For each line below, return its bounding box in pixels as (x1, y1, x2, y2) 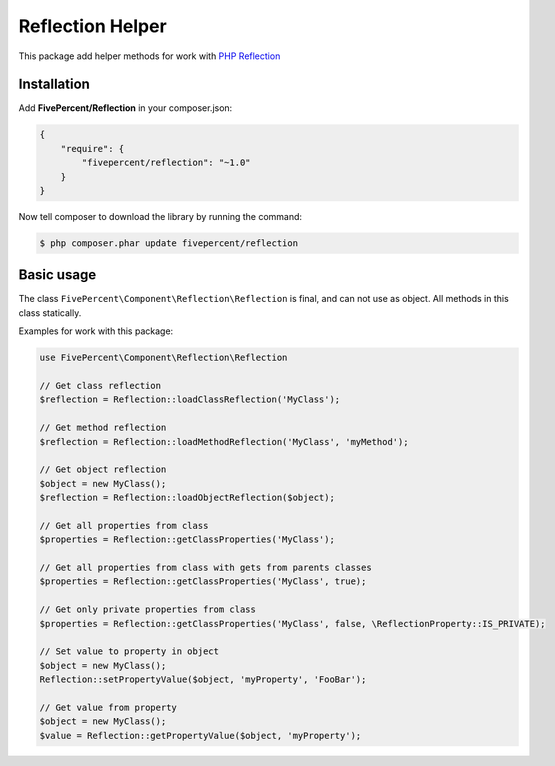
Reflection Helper (18, 15, 167, 37)
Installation (18, 76, 90, 93)
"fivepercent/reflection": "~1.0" (81, 157, 251, 169)
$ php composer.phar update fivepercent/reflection (39, 237, 299, 249)
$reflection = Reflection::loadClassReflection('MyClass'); (39, 394, 341, 405)
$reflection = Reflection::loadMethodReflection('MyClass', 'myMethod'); (39, 436, 409, 447)
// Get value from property (39, 702, 177, 713)
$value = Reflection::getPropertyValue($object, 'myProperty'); (39, 730, 362, 741)
